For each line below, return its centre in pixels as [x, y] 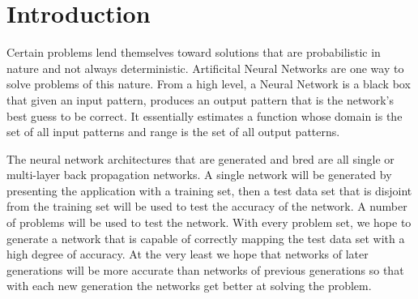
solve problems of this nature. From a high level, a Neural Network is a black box [209, 84]
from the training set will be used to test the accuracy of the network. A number [207, 206]
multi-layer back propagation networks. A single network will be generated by [199, 175]
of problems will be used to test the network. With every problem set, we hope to [209, 222]
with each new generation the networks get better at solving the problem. [189, 286]
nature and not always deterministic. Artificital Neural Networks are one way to [205, 68]
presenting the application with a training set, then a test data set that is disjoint [209, 190]
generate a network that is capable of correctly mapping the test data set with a [206, 238]
